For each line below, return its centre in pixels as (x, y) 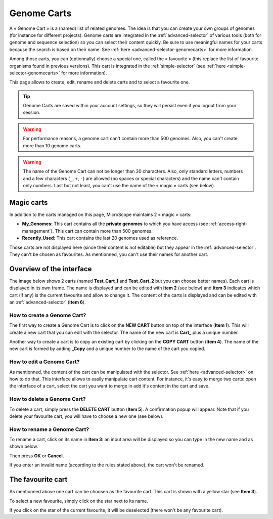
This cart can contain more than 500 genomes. (104, 231)
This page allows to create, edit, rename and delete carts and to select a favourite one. (100, 82)
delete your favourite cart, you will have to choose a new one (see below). (86, 416)
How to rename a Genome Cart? (49, 429)
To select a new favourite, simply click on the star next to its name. (79, 501)
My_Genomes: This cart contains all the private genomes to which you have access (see (115, 224)
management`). (38, 231)
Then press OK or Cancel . (37, 456)
